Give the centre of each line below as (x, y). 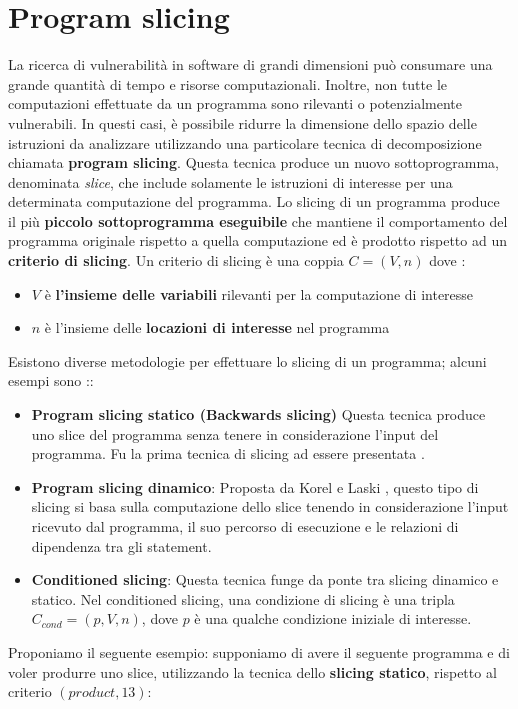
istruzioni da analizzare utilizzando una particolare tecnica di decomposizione (245, 142)
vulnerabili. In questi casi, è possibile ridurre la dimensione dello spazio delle (242, 122)
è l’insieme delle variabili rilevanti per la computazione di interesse (259, 293)
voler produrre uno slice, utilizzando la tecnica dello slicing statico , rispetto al (252, 671)
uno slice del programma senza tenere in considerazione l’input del (235, 433)
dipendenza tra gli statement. (121, 545)
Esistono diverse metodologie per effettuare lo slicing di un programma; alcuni (247, 360)
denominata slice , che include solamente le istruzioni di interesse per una (230, 181)
